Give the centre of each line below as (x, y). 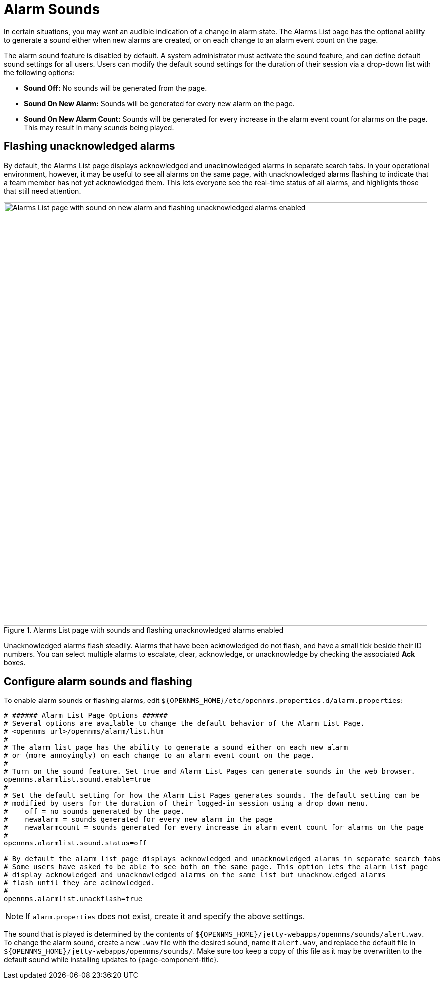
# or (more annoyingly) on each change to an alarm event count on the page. (159, 756)
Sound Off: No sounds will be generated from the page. (115, 88)
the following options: (39, 72)
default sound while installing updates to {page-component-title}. (111, 960)
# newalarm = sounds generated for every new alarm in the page (138, 819)
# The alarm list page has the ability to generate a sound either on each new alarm (176, 748)
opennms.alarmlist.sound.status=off (75, 843)
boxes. (15, 662)
